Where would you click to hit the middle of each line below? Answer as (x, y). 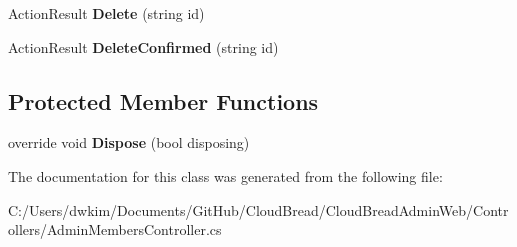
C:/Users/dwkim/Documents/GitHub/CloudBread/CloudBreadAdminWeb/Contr (258, 209)
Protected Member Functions (163, 100)
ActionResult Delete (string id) (106, 13)
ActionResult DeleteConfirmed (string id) (143, 46)
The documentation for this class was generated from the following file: (225, 175)
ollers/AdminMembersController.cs (115, 229)
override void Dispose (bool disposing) (129, 142)
